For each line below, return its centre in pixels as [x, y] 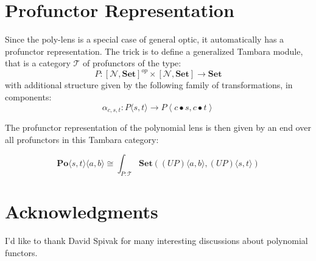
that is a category [38, 63]
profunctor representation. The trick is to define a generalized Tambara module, [154, 51]
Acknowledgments [82, 211]
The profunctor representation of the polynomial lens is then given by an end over [158, 127]
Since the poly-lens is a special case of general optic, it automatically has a [145, 39]
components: [28, 97]
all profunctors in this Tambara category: [82, 139]
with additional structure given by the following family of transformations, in [149, 85]
